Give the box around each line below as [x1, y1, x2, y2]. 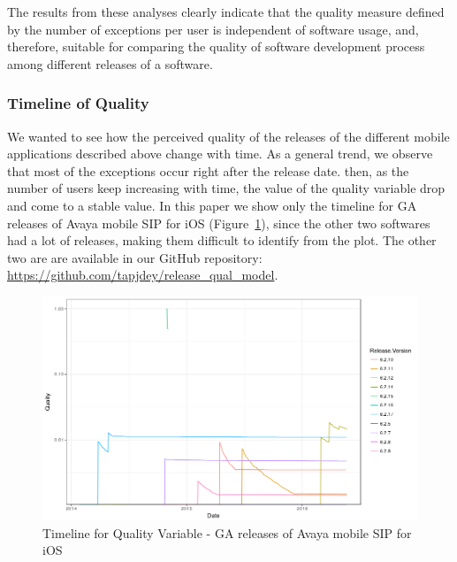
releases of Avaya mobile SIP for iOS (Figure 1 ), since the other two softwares [7, 213, 430, 232]
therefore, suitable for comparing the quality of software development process [7, 37, 425, 56]
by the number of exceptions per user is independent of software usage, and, [7, 19, 419, 38]
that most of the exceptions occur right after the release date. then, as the [7, 161, 409, 180]
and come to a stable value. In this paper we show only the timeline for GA [7, 196, 417, 214]
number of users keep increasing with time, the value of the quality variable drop [7, 179, 446, 197]
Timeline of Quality [7, 92, 149, 114]
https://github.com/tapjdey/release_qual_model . [7, 266, 278, 284]
